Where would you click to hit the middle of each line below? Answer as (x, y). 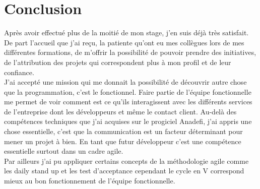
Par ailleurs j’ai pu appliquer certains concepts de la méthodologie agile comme (126, 161)
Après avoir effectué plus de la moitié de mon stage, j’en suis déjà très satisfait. (126, 33)
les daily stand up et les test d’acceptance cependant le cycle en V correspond (124, 171)
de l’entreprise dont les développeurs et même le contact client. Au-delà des (120, 111)
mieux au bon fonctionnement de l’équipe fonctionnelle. (90, 181)
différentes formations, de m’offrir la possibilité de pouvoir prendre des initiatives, (130, 52)
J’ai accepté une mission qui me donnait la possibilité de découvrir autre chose (125, 82)
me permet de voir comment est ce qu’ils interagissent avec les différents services (128, 102)
